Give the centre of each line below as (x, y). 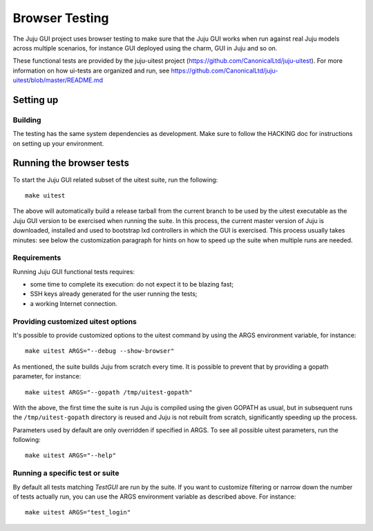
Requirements (37, 258)
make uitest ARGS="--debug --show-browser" (100, 351)
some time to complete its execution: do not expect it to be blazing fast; (132, 284)
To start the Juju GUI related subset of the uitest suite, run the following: (115, 180)
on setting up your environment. (58, 143)
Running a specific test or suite (66, 473)
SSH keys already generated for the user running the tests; (114, 294)
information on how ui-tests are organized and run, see (91, 70)
